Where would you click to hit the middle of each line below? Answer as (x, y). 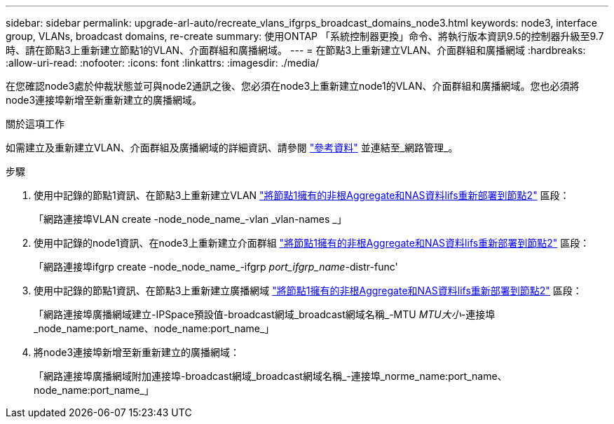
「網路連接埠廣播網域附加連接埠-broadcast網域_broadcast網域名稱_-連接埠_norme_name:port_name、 (271, 376)
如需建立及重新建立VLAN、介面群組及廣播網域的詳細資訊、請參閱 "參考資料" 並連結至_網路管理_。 (232, 148)
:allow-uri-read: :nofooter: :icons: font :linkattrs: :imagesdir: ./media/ (163, 63)
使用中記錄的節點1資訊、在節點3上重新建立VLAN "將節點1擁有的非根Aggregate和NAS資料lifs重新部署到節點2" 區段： (302, 195)
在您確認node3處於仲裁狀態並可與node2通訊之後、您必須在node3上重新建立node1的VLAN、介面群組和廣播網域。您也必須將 (293, 86)
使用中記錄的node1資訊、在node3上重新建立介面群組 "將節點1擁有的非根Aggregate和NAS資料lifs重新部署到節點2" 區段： (312, 243)
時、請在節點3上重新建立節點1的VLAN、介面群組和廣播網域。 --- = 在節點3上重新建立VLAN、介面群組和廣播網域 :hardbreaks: (296, 50)
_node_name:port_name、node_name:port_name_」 (154, 328)
